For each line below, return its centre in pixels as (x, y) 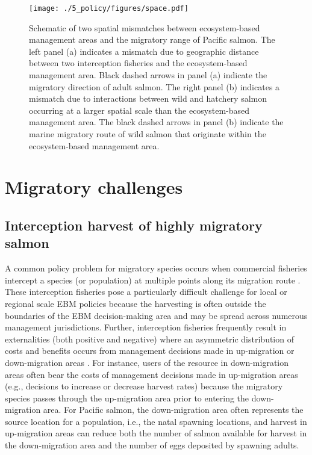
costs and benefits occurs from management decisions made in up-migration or (150, 351)
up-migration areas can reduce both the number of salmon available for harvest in (156, 433)
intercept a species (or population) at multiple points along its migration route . (153, 280)
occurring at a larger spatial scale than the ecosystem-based (139, 110)
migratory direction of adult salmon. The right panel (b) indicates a (154, 86)
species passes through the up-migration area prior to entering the (127, 398)
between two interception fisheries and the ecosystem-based (138, 63)
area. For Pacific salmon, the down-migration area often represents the (173, 410)
